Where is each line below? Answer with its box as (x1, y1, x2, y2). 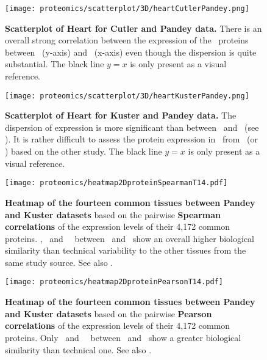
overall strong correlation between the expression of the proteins (5, 34, 249, 46)
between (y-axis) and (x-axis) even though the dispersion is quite (5, 45, 257, 58)
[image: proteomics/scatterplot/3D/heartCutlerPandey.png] (5, 4, 249, 13)
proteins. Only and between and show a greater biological (5, 331, 241, 343)
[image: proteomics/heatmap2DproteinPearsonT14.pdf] (5, 277, 223, 287)
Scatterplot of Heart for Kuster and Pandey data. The (5, 109, 237, 122)
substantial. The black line (5, 57, 104, 70)
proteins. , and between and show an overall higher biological (5, 232, 255, 244)
